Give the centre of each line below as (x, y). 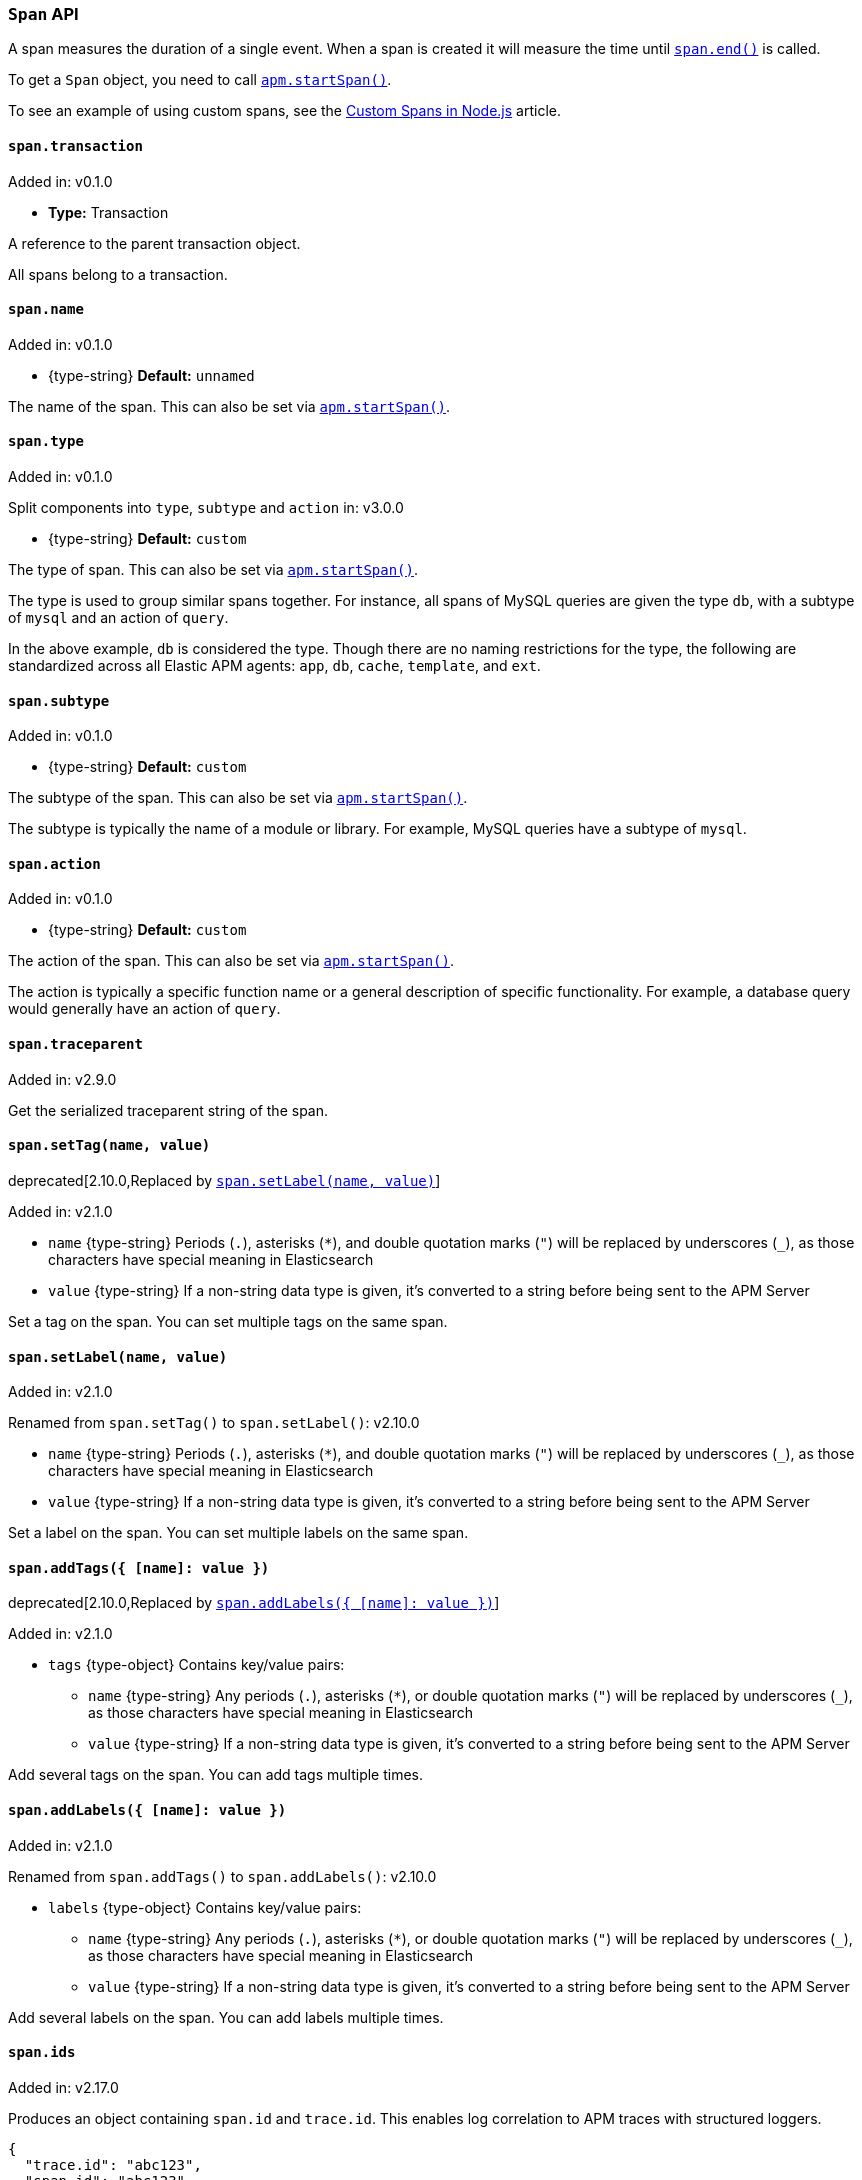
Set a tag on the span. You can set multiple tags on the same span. (228, 1321)
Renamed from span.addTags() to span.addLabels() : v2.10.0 (222, 1876)
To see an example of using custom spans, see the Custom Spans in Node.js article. (284, 111)
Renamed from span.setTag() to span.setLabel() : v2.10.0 (214, 1423)
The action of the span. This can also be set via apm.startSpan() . (231, 961)
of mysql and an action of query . (118, 618)
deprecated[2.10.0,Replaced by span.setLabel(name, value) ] (224, 1180)
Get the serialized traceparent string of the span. (168, 1110)
